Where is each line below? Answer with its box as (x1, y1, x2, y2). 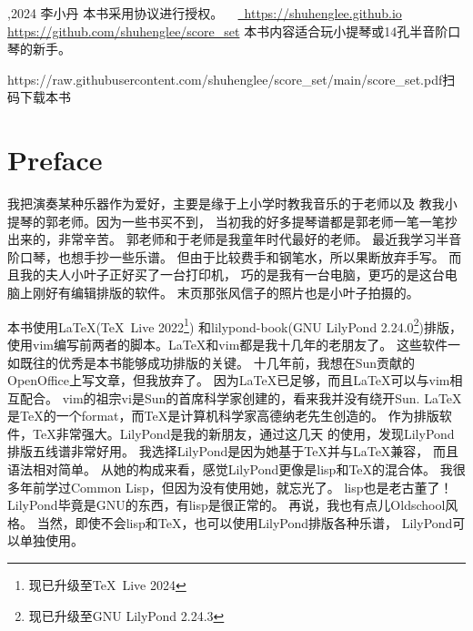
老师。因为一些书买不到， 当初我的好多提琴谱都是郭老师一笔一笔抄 (57, 211, 458, 230)
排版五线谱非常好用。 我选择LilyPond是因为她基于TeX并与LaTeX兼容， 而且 (7, 442, 459, 461)
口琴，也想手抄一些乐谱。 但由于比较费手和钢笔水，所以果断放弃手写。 (19, 247, 445, 266)
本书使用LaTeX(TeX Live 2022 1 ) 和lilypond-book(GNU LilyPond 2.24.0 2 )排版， (7, 314, 462, 336)
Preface (7, 141, 103, 178)
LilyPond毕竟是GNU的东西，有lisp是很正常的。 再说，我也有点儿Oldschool (7, 495, 446, 514)
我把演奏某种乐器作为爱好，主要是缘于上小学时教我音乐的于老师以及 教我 (7, 194, 445, 213)
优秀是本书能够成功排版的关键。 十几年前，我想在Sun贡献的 (57, 352, 416, 371)
